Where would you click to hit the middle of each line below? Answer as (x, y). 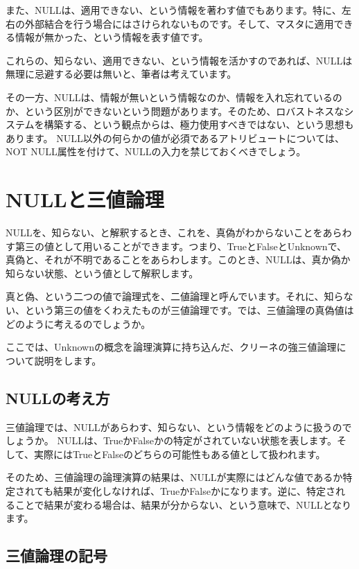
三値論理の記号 (56, 555)
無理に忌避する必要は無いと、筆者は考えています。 (121, 74)
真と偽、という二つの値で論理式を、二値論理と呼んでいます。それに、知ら (175, 296)
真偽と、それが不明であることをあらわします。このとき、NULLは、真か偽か (178, 260)
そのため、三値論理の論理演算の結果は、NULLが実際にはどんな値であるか (174, 477)
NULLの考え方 (58, 397)
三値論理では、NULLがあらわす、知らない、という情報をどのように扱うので (179, 427)
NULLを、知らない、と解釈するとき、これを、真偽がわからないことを (164, 233)
